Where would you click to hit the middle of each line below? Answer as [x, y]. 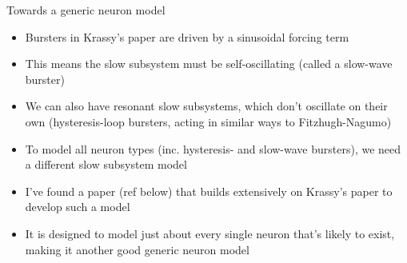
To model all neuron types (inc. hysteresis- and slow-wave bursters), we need [213, 148]
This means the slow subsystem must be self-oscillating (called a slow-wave [209, 64]
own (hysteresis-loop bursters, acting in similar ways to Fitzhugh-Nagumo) [208, 121]
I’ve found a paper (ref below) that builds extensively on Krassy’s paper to [209, 191]
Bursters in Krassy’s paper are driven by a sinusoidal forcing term [187, 36]
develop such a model [78, 207]
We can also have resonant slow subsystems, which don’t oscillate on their [206, 106]
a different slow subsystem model [106, 164]
